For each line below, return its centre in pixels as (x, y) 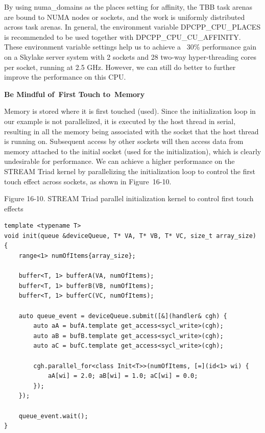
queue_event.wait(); (53, 416)
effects (14, 208)
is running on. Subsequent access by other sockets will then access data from (124, 141)
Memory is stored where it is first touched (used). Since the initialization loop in (130, 111)
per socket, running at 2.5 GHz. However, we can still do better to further (120, 67)
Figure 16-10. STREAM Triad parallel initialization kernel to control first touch (129, 198)
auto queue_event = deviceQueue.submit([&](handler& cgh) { (123, 316)
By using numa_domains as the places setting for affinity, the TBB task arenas (128, 7)
